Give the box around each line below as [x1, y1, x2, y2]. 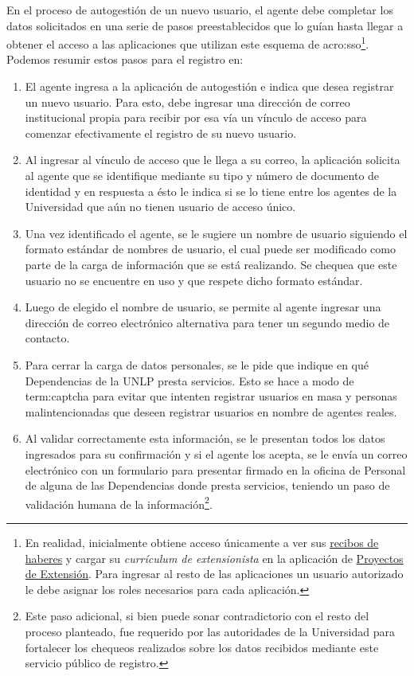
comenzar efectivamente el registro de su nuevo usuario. [25, 124, 297, 141]
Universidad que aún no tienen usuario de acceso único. [25, 198, 296, 215]
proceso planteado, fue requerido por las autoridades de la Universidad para [25, 623, 395, 639]
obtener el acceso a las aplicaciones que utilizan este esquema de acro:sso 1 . [6, 33, 369, 52]
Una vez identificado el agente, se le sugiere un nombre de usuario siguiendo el [25, 225, 408, 241]
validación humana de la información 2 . [25, 493, 213, 512]
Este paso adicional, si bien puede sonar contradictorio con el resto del [25, 608, 369, 624]
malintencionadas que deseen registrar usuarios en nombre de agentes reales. [25, 403, 397, 420]
